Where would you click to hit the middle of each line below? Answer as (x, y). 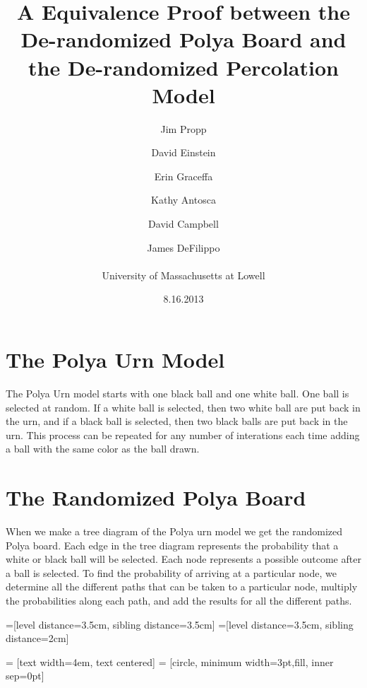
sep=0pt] (25, 676)
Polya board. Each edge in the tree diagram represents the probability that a (172, 545)
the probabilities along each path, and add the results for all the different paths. (179, 601)
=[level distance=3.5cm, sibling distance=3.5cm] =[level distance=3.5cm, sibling (180, 624)
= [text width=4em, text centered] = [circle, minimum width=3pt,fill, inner (170, 661)
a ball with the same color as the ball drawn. (103, 449)
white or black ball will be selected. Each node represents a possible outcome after (183, 559)
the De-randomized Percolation (183, 67)
